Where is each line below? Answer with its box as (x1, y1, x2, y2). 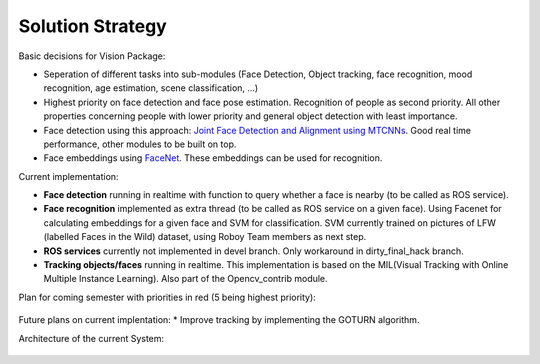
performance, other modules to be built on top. (43, 138, 237, 150)
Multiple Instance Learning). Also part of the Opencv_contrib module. (43, 273, 329, 285)
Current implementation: (18, 170, 119, 182)
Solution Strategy (18, 15, 167, 37)
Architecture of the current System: (18, 332, 165, 344)
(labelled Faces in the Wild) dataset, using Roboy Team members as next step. (43, 231, 367, 243)
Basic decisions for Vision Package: (18, 50, 166, 62)
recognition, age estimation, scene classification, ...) (43, 82, 259, 94)
